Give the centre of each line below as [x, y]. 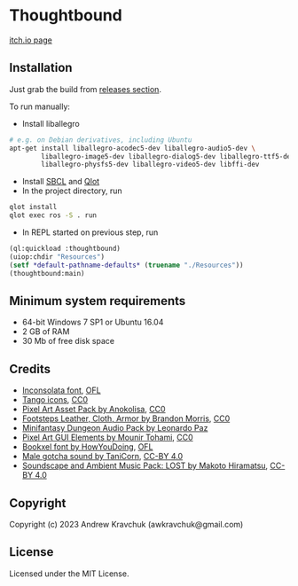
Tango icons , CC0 [55, 400]
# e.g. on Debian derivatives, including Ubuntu [101, 140]
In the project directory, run [72, 191]
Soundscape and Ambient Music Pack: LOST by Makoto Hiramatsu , [145, 465]
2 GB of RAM [46, 332]
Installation [41, 68]
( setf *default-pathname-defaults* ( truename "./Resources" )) [126, 265]
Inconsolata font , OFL [61, 390]
